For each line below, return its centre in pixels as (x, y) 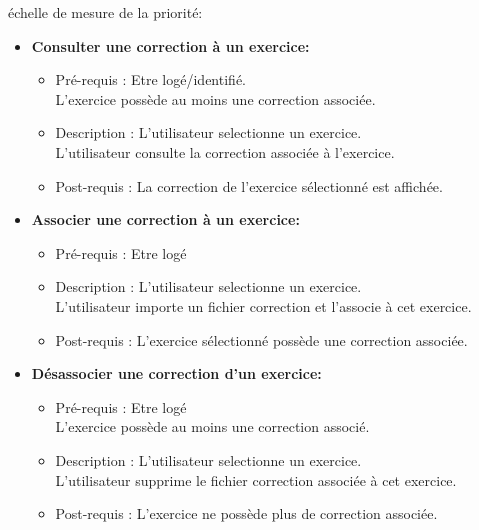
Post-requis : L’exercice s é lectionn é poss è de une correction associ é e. (261, 339)
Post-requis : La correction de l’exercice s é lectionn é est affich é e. (249, 185)
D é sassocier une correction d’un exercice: (176, 373)
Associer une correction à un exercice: (165, 219)
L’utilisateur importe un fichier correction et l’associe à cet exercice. (263, 305)
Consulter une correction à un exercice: (170, 45)
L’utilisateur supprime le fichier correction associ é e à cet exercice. (256, 479)
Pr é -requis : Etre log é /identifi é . (150, 79)
